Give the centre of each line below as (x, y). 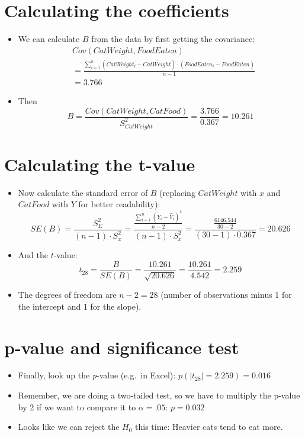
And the (33, 255)
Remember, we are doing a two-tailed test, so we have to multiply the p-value (159, 395)
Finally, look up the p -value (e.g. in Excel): (97, 375)
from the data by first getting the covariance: (173, 39)
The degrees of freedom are (67, 295)
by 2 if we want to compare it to (77, 407)
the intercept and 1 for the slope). (80, 306)
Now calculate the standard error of (83, 192)
